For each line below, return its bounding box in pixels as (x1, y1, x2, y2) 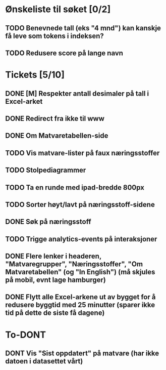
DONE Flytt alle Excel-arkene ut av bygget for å (5, 293, 156, 302)
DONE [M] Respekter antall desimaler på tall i (5, 89, 149, 98)
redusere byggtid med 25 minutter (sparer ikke (5, 301, 155, 309)
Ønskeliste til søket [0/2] (5, 4, 111, 15)
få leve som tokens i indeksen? (5, 31, 104, 40)
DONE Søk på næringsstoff (5, 218, 92, 226)
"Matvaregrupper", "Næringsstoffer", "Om (5, 260, 143, 269)
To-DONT (5, 329, 46, 340)
